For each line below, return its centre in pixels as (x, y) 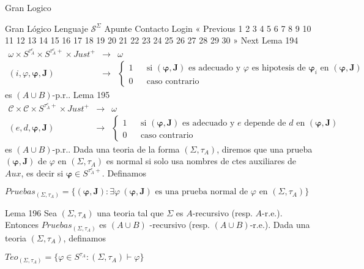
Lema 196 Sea (31, 212)
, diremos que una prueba (265, 149)
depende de (265, 123)
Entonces (22, 225)
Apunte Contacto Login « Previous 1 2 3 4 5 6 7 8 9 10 (208, 28)
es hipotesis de (279, 68)
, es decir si (42, 172)
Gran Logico (28, 7)
